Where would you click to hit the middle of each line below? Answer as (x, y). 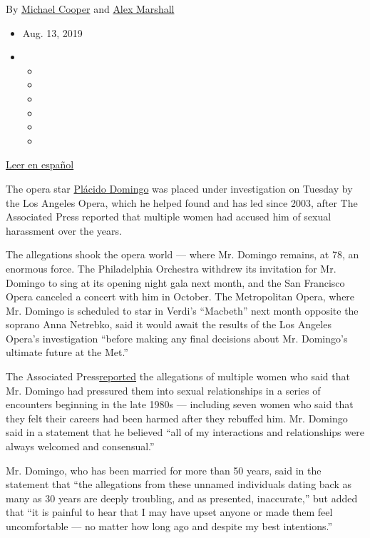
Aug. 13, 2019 (52, 32)
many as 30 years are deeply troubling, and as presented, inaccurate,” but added (182, 498)
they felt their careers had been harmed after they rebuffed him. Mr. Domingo (177, 418)
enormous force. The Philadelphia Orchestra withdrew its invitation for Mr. (171, 268)
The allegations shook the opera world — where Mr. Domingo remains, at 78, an (183, 254)
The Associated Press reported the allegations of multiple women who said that (178, 376)
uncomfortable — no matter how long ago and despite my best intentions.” (169, 526)
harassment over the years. (64, 230)
